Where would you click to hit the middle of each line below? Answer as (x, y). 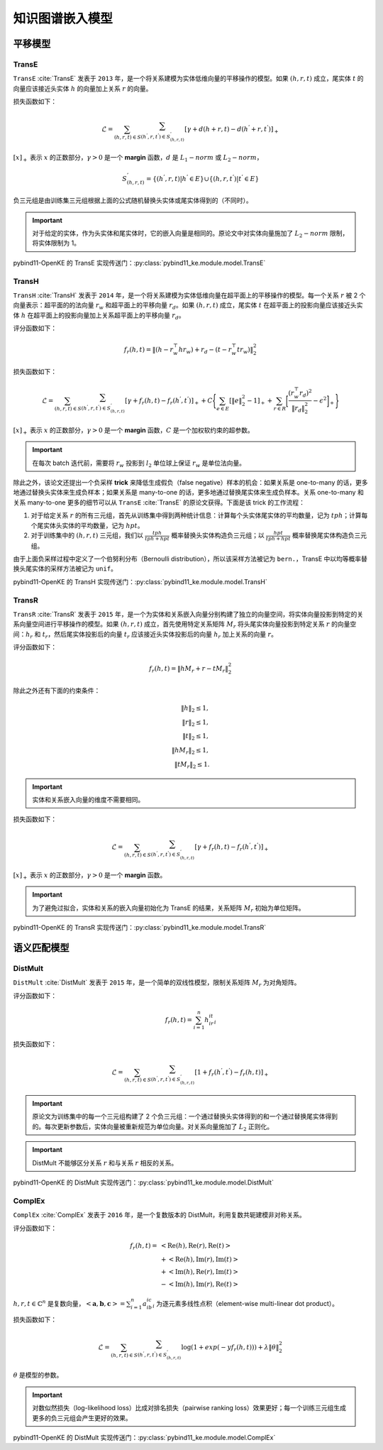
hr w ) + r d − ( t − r (205, 350)
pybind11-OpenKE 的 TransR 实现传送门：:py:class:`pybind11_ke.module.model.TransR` (139, 928)
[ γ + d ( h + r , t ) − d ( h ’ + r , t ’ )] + (232, 130)
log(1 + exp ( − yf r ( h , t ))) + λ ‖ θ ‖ (230, 1348)
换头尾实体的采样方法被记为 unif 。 (65, 569)
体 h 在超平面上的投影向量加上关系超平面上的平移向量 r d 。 (99, 316)
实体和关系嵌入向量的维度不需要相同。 (88, 799)
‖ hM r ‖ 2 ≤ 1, (190, 751)
